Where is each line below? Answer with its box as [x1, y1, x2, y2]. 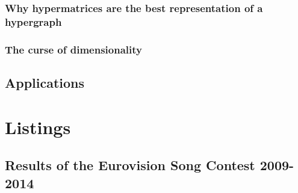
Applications [5, 73, 85, 91]
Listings [5, 114, 71, 139]
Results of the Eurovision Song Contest [5, 156, 255, 174]
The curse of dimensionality [5, 41, 142, 57]
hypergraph [5, 14, 62, 29]
